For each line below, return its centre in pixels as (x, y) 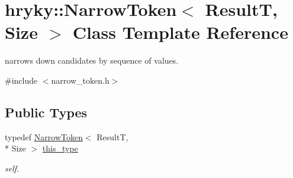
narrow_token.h (80, 80)
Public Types (46, 112)
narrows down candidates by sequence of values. (92, 60)
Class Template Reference (180, 32)
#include (21, 80)
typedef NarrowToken (44, 136)
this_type (60, 148)
